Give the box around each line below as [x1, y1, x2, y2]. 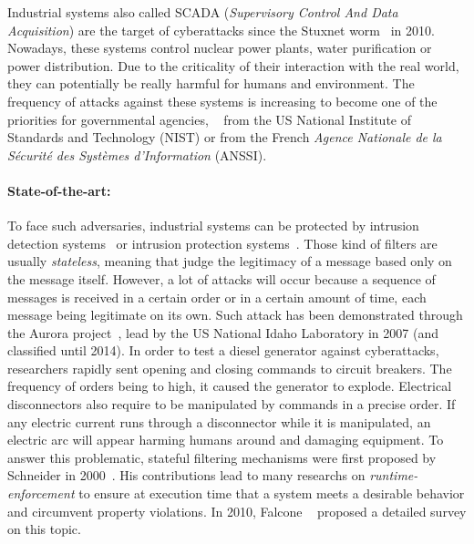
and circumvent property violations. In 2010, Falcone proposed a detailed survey [7, 501, 467, 520]
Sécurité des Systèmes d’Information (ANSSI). [7, 145, 267, 164]
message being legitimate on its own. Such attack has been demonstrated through [7, 305, 463, 324]
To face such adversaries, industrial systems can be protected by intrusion [7, 216, 419, 235]
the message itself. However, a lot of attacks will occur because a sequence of [7, 269, 436, 288]
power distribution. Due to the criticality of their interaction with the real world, [7, 56, 459, 75]
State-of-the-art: [7, 180, 111, 200]
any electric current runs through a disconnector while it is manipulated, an [7, 412, 431, 431]
